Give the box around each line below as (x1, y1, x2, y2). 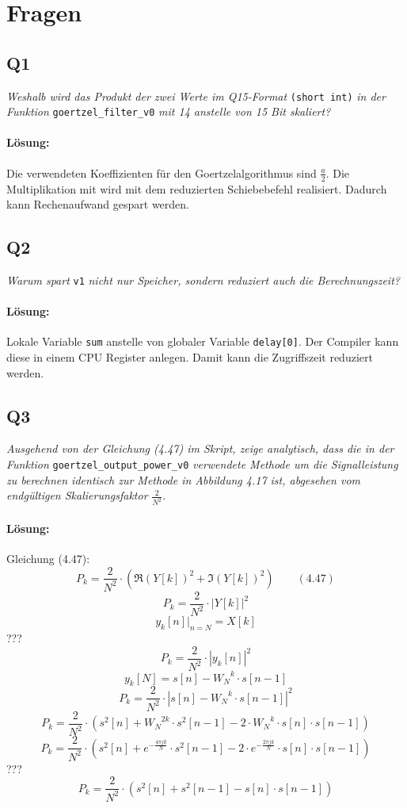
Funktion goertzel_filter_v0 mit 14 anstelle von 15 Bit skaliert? (6, 103, 331, 120)
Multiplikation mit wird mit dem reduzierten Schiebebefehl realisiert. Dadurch (6, 180, 387, 197)
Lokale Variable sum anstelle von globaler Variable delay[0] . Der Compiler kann (6, 333, 399, 350)
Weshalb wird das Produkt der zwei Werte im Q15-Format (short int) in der (6, 87, 386, 104)
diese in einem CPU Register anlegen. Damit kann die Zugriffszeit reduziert (6, 349, 373, 366)
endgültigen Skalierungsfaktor (6, 487, 148, 504)
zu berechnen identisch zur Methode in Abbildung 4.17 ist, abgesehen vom (6, 471, 360, 488)
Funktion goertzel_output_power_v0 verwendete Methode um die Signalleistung (6, 456, 398, 472)
